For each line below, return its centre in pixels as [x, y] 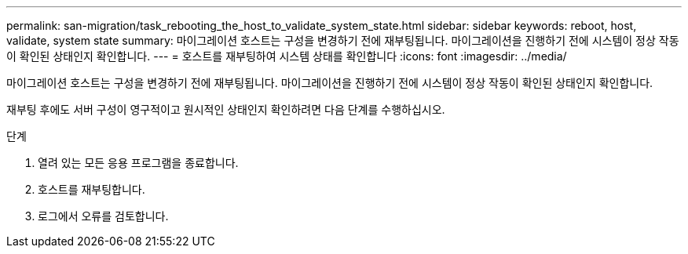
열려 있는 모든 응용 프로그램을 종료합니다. [138, 163]
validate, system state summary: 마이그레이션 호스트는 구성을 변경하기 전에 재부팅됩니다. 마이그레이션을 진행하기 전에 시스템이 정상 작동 [343, 40]
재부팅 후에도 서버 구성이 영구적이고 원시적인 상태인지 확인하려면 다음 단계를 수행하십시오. [226, 109]
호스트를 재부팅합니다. [91, 189]
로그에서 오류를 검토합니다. [103, 216]
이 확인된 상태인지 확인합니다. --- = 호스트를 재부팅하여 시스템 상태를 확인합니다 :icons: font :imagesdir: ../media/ [287, 56]
